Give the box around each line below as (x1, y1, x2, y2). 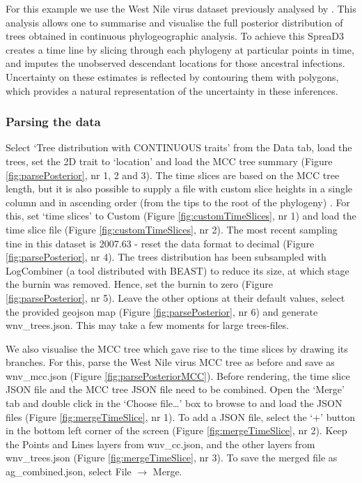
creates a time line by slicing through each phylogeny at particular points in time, (6, 42, 354, 56)
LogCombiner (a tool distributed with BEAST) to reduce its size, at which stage (6, 263, 349, 277)
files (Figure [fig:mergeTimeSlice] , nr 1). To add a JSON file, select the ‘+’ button (6, 409, 355, 424)
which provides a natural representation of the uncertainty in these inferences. (6, 83, 338, 98)
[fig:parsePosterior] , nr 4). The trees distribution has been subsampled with (6, 250, 326, 264)
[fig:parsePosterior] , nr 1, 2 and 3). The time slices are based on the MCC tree (6, 167, 340, 182)
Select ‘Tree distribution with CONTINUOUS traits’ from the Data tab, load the (6, 140, 352, 155)
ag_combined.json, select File (6, 464, 132, 479)
